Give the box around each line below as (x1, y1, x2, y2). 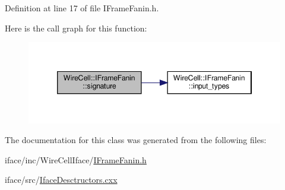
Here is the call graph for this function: (5, 21, 147, 34)
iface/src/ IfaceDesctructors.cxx (5, 173, 118, 186)
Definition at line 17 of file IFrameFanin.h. (5, 2, 159, 14)
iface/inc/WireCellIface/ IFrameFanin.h (5, 153, 147, 166)
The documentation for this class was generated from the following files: (5, 134, 267, 146)
